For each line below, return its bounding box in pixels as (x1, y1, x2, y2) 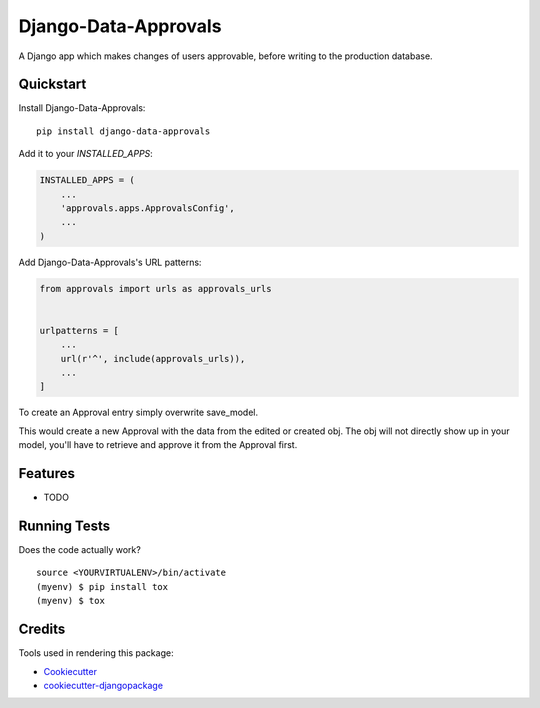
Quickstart (18, 76, 87, 93)
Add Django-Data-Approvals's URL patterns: (18, 256, 202, 268)
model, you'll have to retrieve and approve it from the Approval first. (18, 439, 298, 451)
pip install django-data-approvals (36, 125, 211, 137)
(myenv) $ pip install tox (36, 581, 169, 592)
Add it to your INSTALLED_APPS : (18, 148, 154, 160)
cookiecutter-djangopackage (43, 679, 164, 691)
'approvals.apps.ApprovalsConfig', (60, 203, 235, 214)
